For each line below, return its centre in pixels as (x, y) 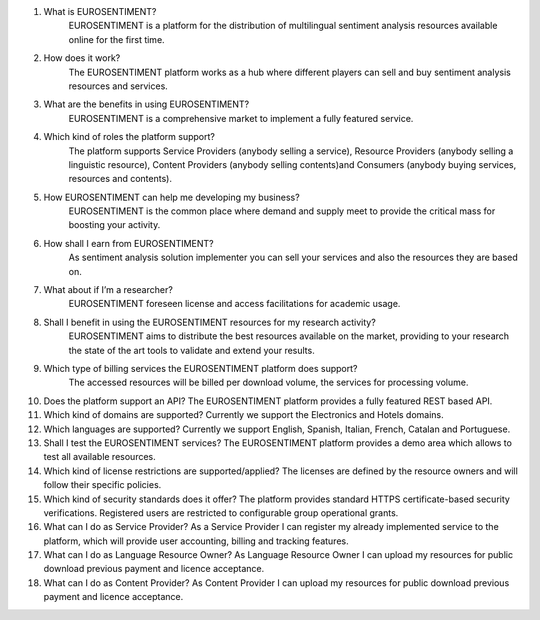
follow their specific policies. (102, 485)
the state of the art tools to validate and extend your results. (191, 350)
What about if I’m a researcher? (108, 290)
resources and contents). (120, 179)
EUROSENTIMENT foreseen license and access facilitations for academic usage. (234, 304)
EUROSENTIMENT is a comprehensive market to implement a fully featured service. (241, 118)
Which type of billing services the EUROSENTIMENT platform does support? (200, 368)
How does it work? (82, 58)
